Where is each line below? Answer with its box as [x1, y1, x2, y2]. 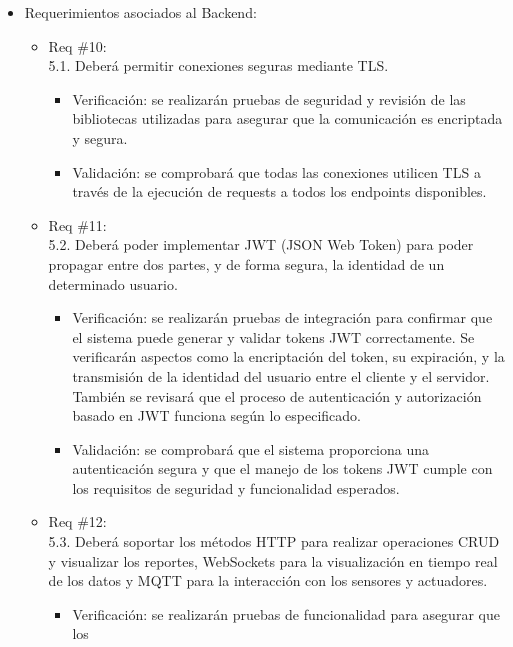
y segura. [72, 127, 128, 148]
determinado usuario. [48, 273, 178, 294]
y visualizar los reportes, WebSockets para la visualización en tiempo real [48, 550, 498, 571]
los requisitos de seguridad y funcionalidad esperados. [72, 477, 400, 498]
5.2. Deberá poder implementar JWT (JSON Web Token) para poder [48, 234, 474, 255]
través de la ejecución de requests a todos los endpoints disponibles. [72, 181, 487, 202]
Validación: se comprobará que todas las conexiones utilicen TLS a [72, 161, 481, 182]
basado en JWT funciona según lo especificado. [72, 405, 361, 426]
